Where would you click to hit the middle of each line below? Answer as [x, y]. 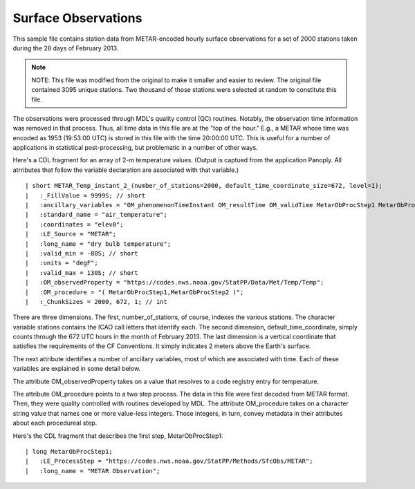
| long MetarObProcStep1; [69, 451]
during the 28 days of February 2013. [66, 48]
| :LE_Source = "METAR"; [71, 234]
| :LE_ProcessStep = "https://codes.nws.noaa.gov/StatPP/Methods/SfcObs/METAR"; [169, 461]
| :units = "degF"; [62, 263]
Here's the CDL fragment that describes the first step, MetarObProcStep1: [118, 436]
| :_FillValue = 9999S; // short [85, 195]
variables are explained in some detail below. [77, 369]
